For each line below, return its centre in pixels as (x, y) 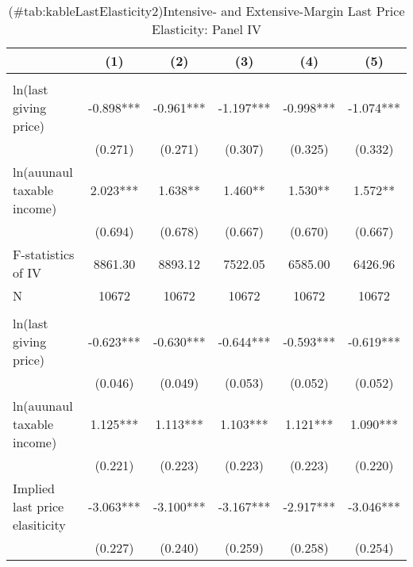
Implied (34, 488)
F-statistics (44, 254)
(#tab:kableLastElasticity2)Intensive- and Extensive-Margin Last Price (206, 11)
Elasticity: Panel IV (206, 29)
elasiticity (39, 525)
